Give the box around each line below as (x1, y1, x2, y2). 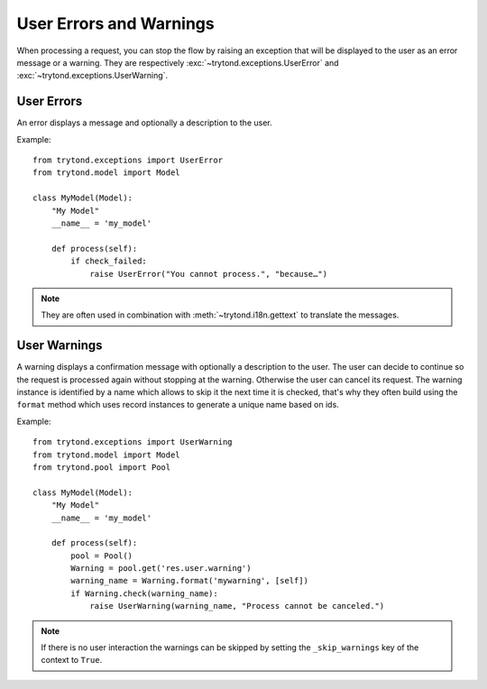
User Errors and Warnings (16, 14, 216, 33)
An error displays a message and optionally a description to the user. (16, 117, 272, 128)
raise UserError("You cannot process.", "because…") (89, 269, 328, 279)
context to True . (41, 655, 103, 666)
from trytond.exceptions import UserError (32, 155, 224, 166)
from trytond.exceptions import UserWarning (32, 437, 234, 447)
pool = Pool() (70, 550, 133, 561)
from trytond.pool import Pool (32, 462, 171, 473)
